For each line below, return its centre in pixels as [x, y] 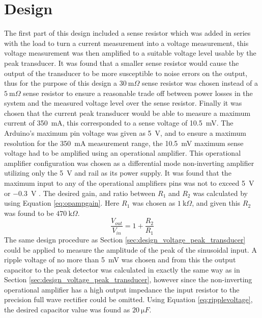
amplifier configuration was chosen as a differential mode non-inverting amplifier [129, 163]
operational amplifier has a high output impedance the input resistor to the [122, 289]
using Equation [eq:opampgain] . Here [62, 203]
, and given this [216, 203]
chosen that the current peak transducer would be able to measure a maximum [127, 113]
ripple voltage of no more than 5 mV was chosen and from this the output [120, 260]
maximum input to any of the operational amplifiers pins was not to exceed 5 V [129, 183]
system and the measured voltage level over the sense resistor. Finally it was [123, 103]
